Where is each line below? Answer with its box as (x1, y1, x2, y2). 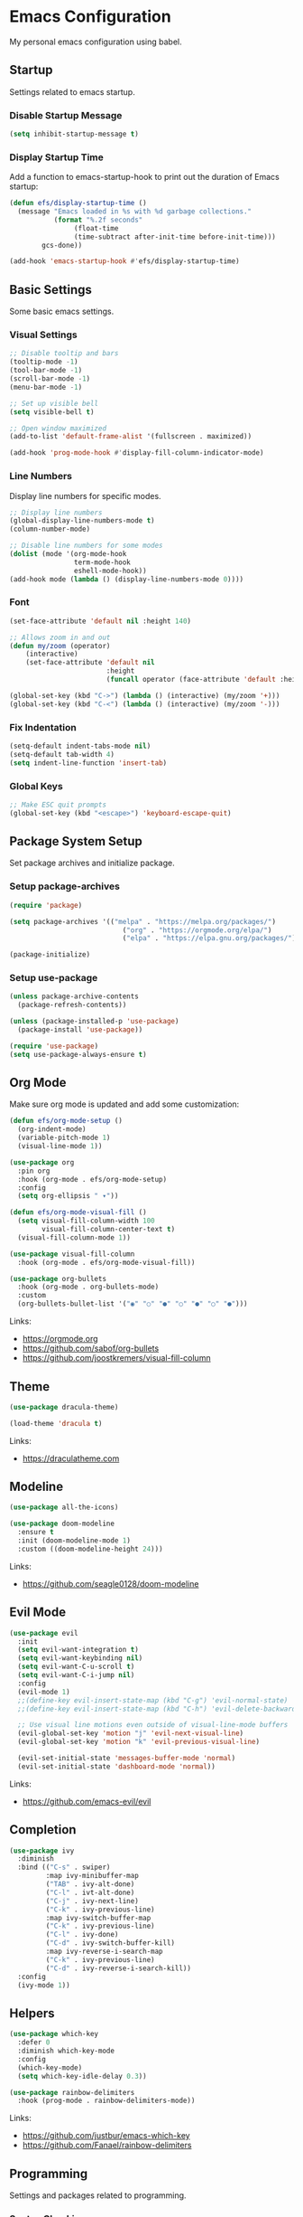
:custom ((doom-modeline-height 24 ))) (17, 1544, 164, 1553)
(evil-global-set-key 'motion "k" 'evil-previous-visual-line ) (17, 1738, 260, 1747)
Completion (9, 1822, 77, 1837)
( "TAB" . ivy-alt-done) (45, 1880, 135, 1889)
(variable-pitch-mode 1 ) (17, 1133, 111, 1143)
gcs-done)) (41, 241, 83, 250)
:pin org (17, 1166, 50, 1175)
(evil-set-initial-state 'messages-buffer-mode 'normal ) (17, 1754, 236, 1763)
